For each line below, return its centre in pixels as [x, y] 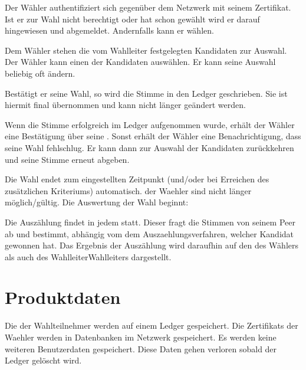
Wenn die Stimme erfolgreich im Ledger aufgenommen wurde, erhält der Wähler [150, 124]
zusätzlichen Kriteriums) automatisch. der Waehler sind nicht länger [128, 190]
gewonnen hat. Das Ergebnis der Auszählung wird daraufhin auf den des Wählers [152, 245]
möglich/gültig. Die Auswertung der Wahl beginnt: [97, 202]
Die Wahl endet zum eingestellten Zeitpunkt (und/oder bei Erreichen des [137, 179]
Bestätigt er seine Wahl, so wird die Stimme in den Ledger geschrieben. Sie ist [146, 93]
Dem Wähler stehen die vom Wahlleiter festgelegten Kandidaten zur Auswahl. [146, 50]
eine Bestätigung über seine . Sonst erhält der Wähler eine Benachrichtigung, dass [153, 136]
